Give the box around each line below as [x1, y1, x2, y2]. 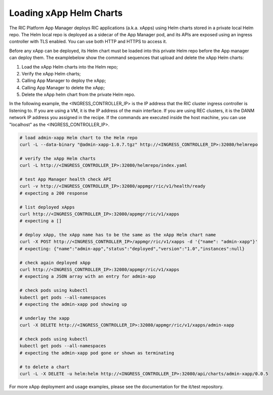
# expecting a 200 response [19, 190, 88, 196]
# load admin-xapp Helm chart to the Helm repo [19, 134, 137, 140]
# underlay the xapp [19, 315, 69, 321]
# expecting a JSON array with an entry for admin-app [19, 273, 156, 279]
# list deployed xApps [19, 204, 75, 210]
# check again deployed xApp [19, 260, 91, 265]
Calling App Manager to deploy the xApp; [21, 77, 106, 84]
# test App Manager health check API [19, 176, 112, 182]
